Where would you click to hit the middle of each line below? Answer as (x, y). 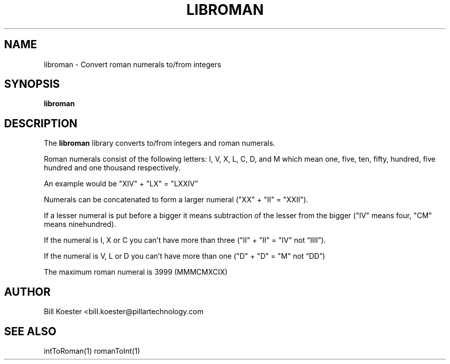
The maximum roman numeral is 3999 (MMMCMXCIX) (136, 272)
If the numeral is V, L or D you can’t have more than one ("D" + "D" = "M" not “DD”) (184, 256)
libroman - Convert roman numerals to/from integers (133, 64)
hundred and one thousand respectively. (112, 168)
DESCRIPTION (41, 123)
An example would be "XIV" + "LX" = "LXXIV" (121, 184)
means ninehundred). (80, 224)
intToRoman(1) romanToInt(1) (92, 351)
